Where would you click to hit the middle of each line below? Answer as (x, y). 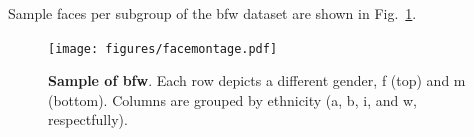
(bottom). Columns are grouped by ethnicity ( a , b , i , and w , (232, 99)
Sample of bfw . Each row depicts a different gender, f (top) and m (257, 80)
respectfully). (88, 119)
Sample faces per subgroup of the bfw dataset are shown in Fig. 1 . (212, 13)
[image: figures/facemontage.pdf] (163, 48)
